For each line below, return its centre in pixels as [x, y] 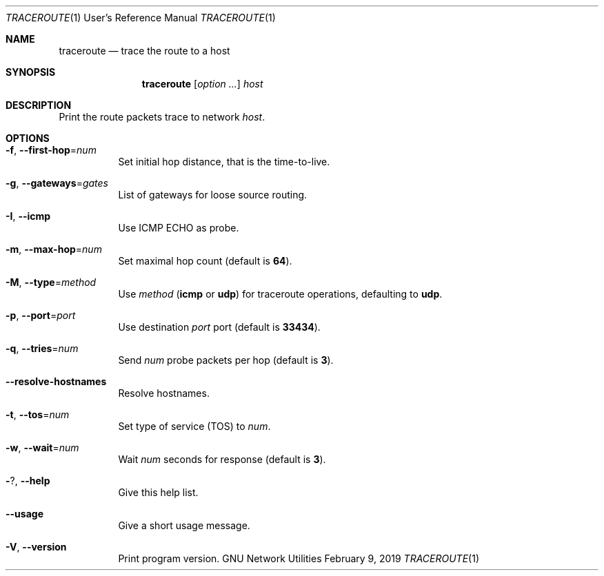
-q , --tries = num [42, 348]
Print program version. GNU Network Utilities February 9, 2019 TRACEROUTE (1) [299, 558]
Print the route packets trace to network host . [162, 117]
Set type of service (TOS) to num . [194, 426]
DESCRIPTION [39, 105]
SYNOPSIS [31, 72]
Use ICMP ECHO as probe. [179, 228]
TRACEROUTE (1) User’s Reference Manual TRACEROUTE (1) [141, 18]
